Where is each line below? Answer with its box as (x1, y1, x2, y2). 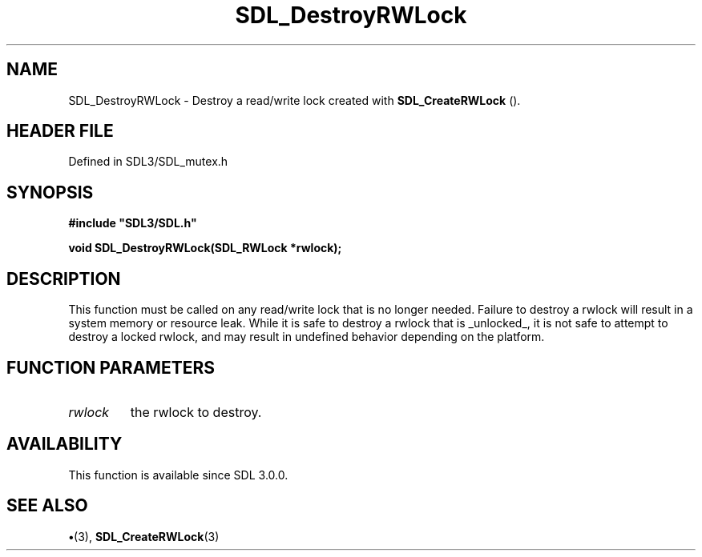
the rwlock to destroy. (130, 403, 262, 420)
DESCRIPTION (6, 268, 121, 289)
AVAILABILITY (6, 434, 123, 455)
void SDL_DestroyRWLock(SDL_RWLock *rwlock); (68, 241, 342, 255)
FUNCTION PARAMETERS (6, 357, 215, 378)
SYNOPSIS (6, 182, 94, 202)
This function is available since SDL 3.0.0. (68, 467, 288, 482)
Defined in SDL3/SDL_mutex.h (68, 154, 228, 169)
